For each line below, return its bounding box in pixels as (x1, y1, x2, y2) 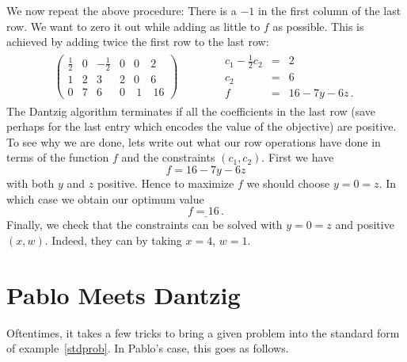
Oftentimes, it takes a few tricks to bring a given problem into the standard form (6, 324, 400, 341)
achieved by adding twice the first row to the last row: (6, 33, 269, 50)
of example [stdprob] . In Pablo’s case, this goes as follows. (6, 340, 289, 356)
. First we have (261, 149, 334, 166)
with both (6, 175, 55, 192)
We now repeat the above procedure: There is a (6, 2, 237, 18)
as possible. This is (272, 17, 364, 34)
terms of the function (6, 149, 109, 166)
